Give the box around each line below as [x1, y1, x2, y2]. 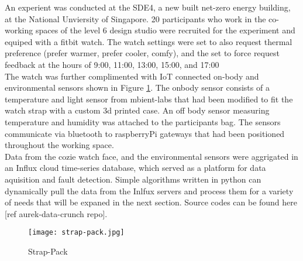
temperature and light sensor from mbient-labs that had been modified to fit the [5, 92, 293, 105]
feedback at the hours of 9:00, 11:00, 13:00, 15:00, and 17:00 [5, 58, 219, 70]
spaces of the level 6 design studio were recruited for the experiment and [35, 24, 295, 36]
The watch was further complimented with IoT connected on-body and [5, 70, 259, 82]
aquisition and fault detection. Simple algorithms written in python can [5, 173, 261, 185]
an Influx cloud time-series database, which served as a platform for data [5, 162, 266, 174]
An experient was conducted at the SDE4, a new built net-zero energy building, [5, 1, 291, 13]
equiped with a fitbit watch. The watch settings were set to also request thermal [5, 35, 292, 47]
